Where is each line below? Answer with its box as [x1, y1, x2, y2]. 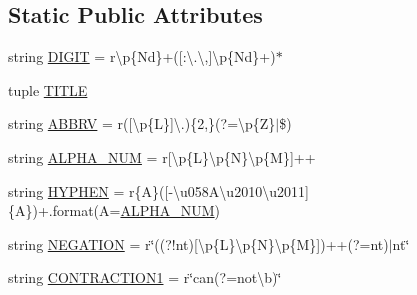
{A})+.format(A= [8, 200, 121, 221]
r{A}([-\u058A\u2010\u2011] [129, 180, 309, 201]
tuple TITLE [8, 79, 88, 100]
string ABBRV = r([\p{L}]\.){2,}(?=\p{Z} [8, 113, 276, 134]
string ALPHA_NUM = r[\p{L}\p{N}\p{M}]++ [8, 146, 316, 167]
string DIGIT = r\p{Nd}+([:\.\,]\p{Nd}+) [8, 46, 276, 67]
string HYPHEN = [8, 180, 125, 201]
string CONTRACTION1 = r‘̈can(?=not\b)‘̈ [8, 267, 282, 288]
